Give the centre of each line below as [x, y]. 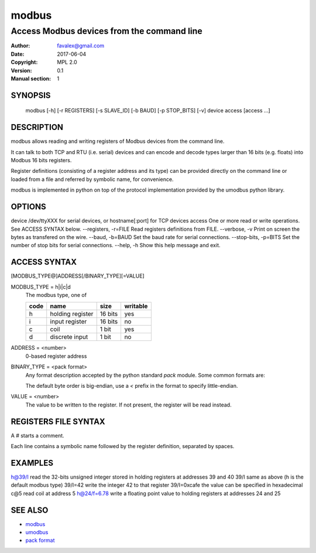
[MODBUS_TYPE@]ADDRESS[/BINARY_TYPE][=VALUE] [78, 276]
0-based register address [56, 356]
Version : [21, 70]
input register [68, 322]
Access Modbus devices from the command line [107, 31]
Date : [18, 54]
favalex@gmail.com [81, 46]
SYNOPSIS [31, 95]
